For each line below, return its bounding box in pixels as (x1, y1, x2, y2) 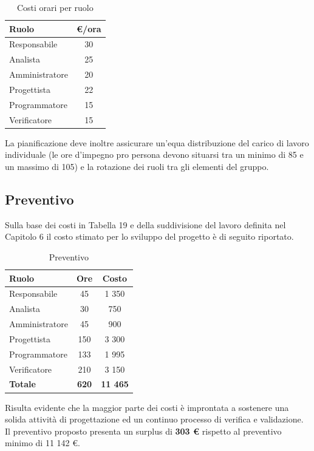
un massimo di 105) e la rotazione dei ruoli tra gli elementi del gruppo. (5, 160, 269, 172)
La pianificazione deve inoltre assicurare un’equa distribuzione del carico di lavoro (5, 136, 309, 149)
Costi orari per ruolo (16, 1, 94, 13)
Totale (9, 378, 36, 390)
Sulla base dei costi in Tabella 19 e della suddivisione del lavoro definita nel (5, 218, 286, 231)
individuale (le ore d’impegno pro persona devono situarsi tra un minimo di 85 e (5, 148, 304, 161)
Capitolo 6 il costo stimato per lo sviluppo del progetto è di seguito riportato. (5, 230, 294, 243)
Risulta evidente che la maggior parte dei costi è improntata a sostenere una (5, 401, 289, 413)
